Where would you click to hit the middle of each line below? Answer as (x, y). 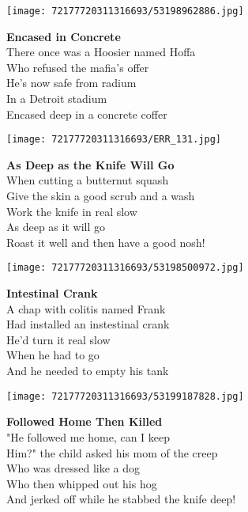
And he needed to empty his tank (88, 371)
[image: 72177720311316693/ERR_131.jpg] (114, 140)
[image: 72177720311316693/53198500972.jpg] (125, 268)
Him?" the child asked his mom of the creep (112, 452)
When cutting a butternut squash (88, 180)
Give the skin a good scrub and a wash (101, 196)
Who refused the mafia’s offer (78, 67)
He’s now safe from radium (71, 83)
